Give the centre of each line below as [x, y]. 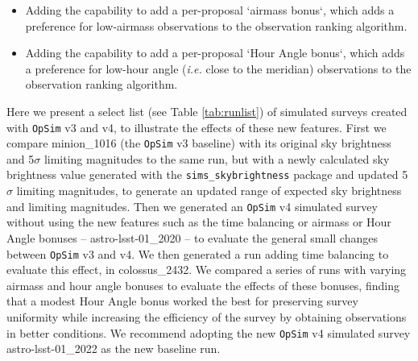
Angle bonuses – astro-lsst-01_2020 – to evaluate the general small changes [192, 237]
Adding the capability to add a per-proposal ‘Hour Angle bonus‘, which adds [215, 53]
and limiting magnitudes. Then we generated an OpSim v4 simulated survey [192, 206]
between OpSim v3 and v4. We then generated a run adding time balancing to [198, 253]
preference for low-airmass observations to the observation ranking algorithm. [216, 25]
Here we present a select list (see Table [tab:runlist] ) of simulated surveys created [207, 111]
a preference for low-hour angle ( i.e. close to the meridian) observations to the [218, 68]
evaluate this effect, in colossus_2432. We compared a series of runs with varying [207, 270]
